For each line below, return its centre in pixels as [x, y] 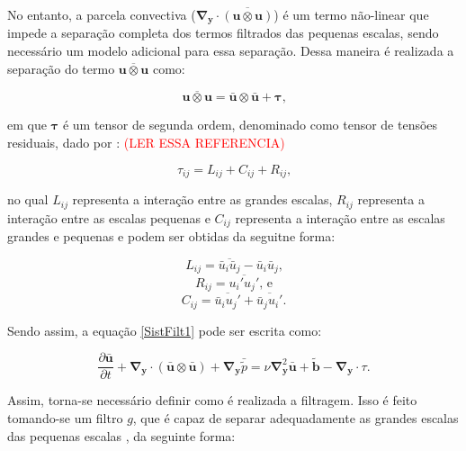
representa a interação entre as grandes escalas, [202, 199]
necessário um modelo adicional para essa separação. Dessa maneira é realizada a [231, 51]
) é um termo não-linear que [351, 14]
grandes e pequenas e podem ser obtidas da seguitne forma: [171, 236]
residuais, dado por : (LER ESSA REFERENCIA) [146, 143]
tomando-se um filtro [65, 418]
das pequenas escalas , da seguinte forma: [121, 435]
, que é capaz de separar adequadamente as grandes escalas [296, 418]
